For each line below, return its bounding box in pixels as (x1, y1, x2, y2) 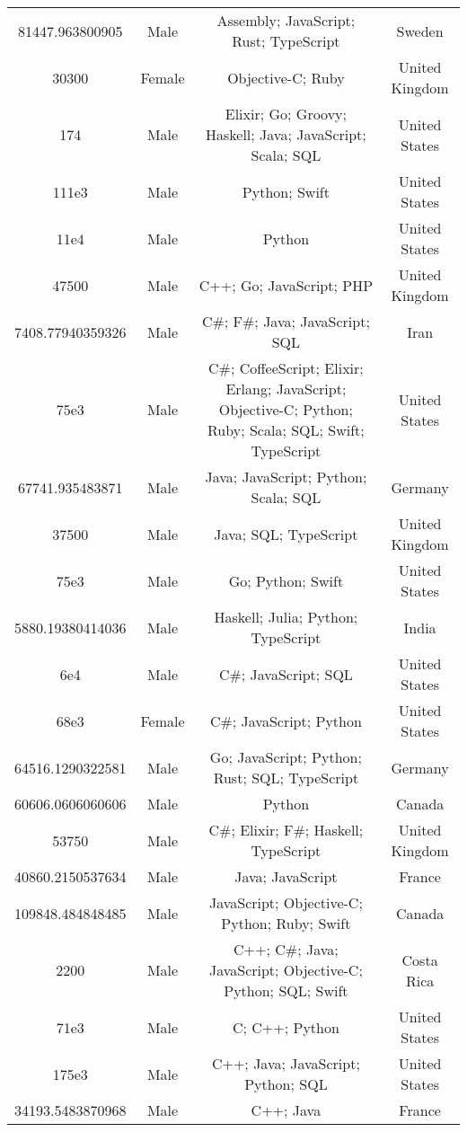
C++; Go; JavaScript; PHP (198, 274, 374, 296)
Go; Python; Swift (228, 570, 344, 591)
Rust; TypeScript (232, 31, 340, 51)
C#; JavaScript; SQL (218, 663, 353, 685)
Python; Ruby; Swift (221, 913, 351, 933)
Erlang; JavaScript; (225, 378, 347, 399)
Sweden (396, 20, 444, 41)
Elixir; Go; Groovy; (225, 103, 348, 124)
